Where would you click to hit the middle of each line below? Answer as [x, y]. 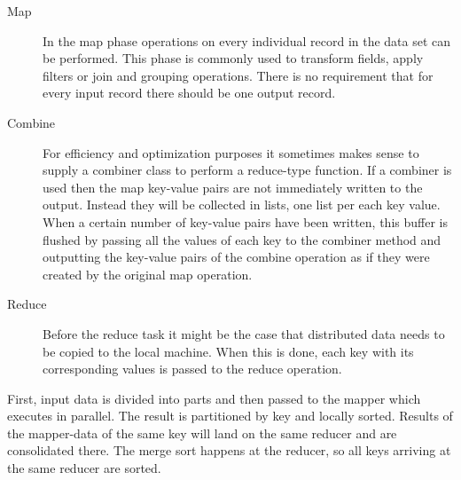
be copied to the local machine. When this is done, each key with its [228, 351]
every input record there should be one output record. [189, 93]
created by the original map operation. [148, 274]
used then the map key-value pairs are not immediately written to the [233, 187]
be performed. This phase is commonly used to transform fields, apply [233, 58]
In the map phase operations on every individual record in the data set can [247, 40]
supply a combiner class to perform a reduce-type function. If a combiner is [247, 170]
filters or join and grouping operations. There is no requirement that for [238, 75]
